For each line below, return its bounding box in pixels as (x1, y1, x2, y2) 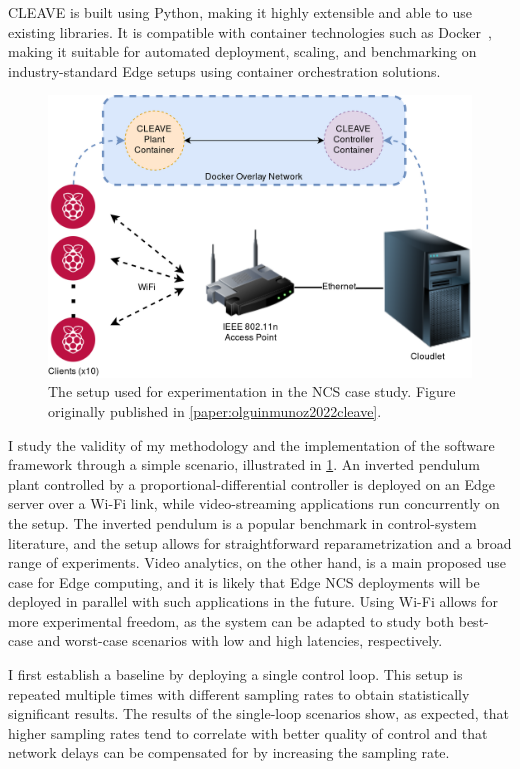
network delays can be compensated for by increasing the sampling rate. (8, 742, 450, 763)
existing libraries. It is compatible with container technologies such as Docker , (8, 21, 492, 42)
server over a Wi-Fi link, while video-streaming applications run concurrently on (8, 493, 500, 514)
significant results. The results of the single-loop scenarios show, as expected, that (8, 703, 509, 724)
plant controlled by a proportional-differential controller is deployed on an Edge (8, 473, 496, 494)
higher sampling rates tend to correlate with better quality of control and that (8, 722, 488, 743)
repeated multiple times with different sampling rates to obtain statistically (8, 683, 470, 704)
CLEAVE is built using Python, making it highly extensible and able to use (8, 2, 472, 22)
